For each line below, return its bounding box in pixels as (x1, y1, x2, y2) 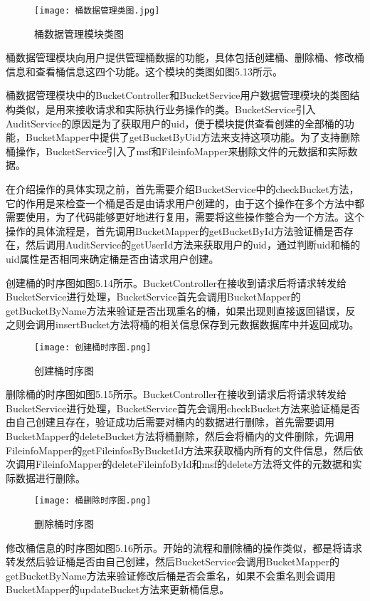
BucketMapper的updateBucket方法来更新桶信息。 (6, 582, 230, 597)
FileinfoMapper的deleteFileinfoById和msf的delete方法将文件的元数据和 (35, 456, 352, 471)
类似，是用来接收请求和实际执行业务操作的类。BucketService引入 (15, 102, 316, 117)
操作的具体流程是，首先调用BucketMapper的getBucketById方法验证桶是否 (6, 223, 344, 238)
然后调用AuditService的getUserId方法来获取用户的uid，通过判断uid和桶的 (25, 237, 361, 252)
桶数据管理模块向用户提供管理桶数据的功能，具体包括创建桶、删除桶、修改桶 (6, 50, 364, 65)
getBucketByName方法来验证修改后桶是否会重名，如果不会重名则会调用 (6, 568, 336, 582)
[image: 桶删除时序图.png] (34, 496, 152, 506)
